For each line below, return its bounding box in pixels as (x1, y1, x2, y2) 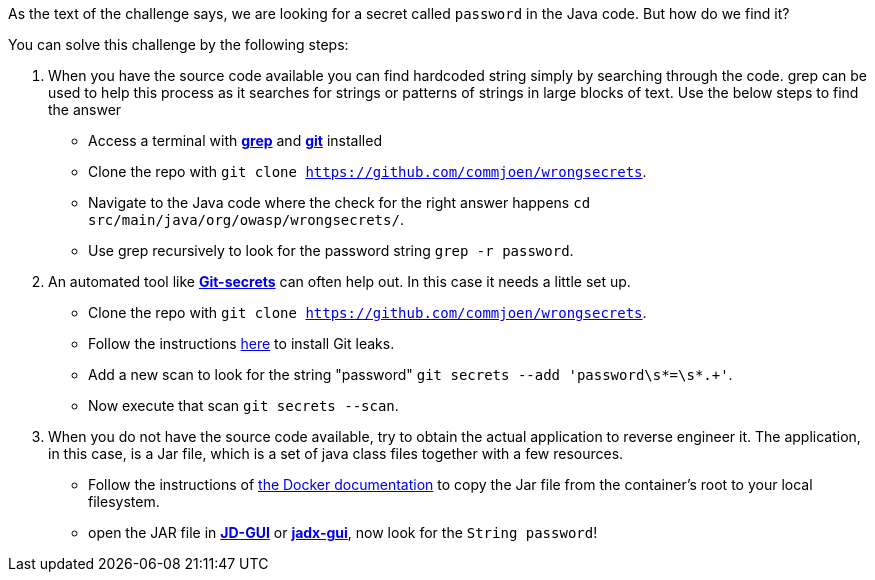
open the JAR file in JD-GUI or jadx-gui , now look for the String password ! (88, 524, 598, 541)
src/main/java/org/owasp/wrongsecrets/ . (88, 211, 404, 228)
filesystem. (88, 493, 160, 510)
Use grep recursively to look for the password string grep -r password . (88, 242, 574, 259)
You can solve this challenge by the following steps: (8, 36, 349, 53)
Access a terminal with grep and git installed (88, 132, 382, 149)
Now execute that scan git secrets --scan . (88, 397, 399, 414)
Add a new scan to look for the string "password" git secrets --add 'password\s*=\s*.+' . (88, 366, 733, 383)
